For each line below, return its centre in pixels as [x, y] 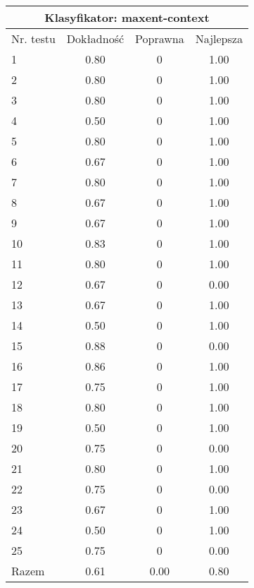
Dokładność [95, 38]
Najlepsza [219, 38]
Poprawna [160, 38]
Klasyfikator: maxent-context [127, 17]
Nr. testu [33, 38]
